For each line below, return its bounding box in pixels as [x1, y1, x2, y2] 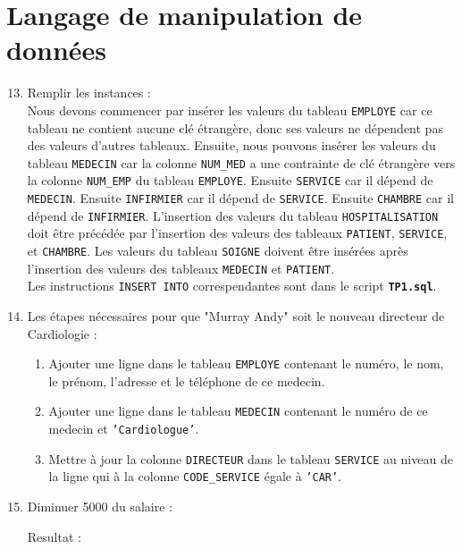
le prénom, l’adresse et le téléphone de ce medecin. [48, 371, 325, 390]
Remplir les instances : [27, 83, 151, 102]
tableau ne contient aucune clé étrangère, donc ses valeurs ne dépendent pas [27, 118, 443, 137]
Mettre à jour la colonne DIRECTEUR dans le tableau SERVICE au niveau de [48, 449, 453, 468]
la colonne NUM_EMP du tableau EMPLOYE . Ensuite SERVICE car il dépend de [27, 171, 433, 190]
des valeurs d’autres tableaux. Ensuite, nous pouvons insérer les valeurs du [27, 136, 436, 155]
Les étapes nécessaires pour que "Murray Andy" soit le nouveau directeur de [27, 307, 445, 325]
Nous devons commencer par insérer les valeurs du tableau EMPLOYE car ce [27, 100, 433, 119]
